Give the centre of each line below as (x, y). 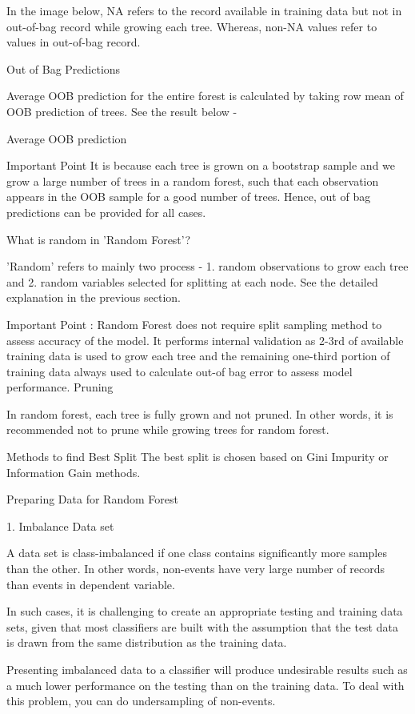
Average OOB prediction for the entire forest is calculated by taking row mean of (205, 96)
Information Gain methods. (74, 472)
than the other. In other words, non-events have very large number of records (196, 569)
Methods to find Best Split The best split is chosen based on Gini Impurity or (198, 457)
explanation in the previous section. (94, 297)
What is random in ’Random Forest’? (99, 239)
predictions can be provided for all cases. (106, 212)
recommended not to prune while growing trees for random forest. (168, 429)
